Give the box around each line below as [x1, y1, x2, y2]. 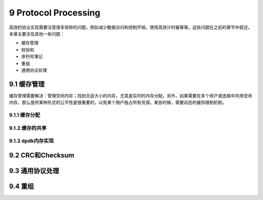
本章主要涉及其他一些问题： [9, 31, 65, 36]
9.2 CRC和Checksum [9, 151, 75, 159]
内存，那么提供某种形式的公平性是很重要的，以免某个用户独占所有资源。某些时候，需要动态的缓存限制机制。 [9, 100, 226, 106]
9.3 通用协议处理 [9, 166, 59, 175]
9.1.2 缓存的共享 [9, 125, 47, 131]
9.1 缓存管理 [9, 80, 45, 88]
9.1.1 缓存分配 [9, 111, 40, 118]
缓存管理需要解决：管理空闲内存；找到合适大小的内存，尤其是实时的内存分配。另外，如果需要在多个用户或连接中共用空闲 [9, 92, 252, 98]
